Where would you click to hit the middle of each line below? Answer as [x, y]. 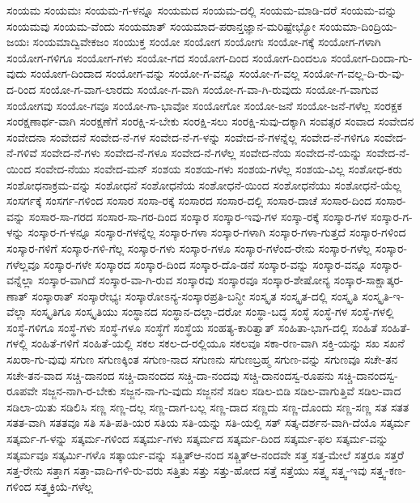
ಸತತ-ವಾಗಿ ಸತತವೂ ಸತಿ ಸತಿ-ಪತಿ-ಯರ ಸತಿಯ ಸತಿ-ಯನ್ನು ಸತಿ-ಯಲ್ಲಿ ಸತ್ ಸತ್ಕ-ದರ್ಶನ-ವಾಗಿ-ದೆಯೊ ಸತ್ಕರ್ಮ [208, 422]
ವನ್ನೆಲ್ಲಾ [21, 280]
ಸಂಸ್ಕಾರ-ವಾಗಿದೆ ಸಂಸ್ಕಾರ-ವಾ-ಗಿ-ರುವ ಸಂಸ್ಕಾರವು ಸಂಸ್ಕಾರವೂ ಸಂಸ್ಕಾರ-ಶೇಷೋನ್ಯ [184, 280]
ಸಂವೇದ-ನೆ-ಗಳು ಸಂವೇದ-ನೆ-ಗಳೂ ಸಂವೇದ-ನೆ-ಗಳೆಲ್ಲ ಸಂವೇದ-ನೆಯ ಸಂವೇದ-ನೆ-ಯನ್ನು [202, 153]
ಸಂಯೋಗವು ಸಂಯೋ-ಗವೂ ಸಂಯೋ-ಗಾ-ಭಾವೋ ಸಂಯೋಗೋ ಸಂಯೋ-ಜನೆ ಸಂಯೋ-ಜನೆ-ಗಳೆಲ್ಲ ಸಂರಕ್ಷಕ [204, 105]
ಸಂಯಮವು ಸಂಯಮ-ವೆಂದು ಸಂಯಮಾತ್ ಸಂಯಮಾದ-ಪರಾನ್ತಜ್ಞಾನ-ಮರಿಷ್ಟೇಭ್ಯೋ [161, 26]
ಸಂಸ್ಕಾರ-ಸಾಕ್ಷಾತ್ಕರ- [369, 280]
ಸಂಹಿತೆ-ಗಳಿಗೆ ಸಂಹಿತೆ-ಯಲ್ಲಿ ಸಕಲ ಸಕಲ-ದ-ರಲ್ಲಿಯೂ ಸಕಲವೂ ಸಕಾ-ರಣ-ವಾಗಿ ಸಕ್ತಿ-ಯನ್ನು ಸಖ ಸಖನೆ [218, 343]
